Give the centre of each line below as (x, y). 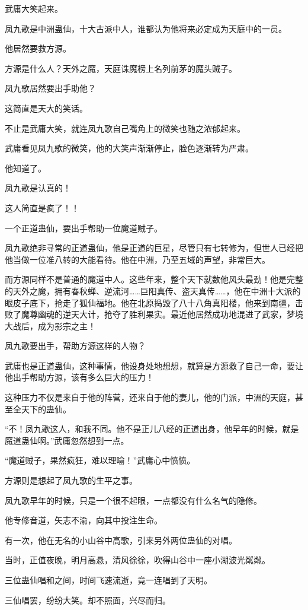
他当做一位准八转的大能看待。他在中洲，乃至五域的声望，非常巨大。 (137, 259)
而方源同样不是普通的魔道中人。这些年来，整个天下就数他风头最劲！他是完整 (154, 279)
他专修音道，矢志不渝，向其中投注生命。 (84, 520)
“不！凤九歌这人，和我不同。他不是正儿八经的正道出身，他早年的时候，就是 (152, 429)
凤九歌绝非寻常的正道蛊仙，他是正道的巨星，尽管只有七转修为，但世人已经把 (154, 248)
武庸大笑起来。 (34, 8)
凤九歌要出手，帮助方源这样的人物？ (75, 346)
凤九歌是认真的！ (38, 188)
